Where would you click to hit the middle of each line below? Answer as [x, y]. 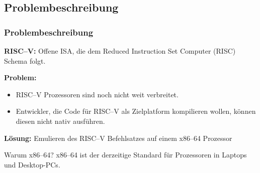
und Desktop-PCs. [32, 164]
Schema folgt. [25, 60]
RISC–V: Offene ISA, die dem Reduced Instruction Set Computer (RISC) [120, 51]
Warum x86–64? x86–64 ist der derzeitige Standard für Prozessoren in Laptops [125, 155]
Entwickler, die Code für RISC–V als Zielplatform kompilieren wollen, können [136, 111]
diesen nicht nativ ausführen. [60, 121]
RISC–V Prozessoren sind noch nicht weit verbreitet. [97, 94]
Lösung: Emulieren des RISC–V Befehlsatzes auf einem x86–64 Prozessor [118, 138]
